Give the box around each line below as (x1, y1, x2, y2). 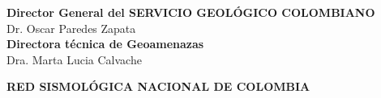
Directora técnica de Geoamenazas (6, 35, 204, 52)
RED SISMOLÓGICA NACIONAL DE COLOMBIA (6, 78, 310, 95)
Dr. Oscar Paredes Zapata (6, 19, 136, 36)
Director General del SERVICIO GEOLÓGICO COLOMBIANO (6, 4, 375, 20)
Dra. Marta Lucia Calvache (6, 51, 142, 67)
